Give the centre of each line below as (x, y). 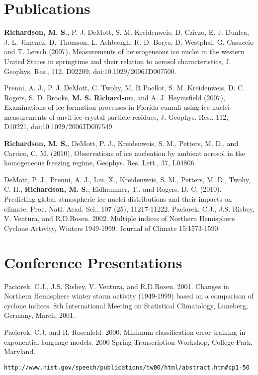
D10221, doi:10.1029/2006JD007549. (59, 126)
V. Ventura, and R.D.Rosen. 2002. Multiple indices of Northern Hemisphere (120, 218)
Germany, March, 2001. (40, 315)
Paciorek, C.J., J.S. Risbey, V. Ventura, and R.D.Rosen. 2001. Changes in (117, 286)
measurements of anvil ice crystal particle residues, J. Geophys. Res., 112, (116, 116)
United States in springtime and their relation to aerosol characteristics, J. (118, 61)
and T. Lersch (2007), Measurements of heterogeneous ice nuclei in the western (124, 51)
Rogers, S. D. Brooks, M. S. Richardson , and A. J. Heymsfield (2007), (115, 97)
